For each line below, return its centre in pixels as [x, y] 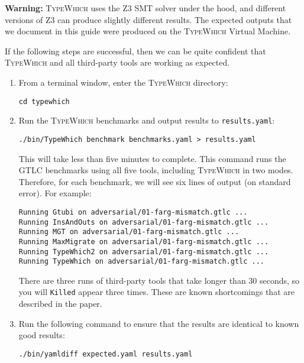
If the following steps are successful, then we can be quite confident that [135, 51]
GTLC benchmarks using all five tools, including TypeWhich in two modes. [156, 170]
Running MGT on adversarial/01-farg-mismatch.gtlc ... [129, 232]
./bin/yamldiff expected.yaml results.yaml [106, 354]
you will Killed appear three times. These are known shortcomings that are [156, 292]
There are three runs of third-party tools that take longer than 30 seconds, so [159, 280]
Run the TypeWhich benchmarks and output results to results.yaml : [147, 120]
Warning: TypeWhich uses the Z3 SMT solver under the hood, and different [145, 8]
